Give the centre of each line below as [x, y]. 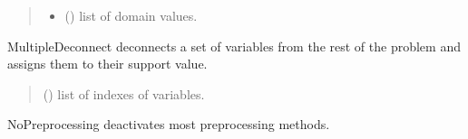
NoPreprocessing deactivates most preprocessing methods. [169, 124]
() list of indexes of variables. [124, 93]
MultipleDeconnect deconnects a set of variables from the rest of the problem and [234, 46]
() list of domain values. [131, 15]
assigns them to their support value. [107, 64]
